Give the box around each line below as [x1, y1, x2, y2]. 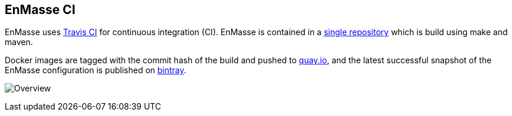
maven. [5, 37, 33, 47]
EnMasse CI [5, 2, 76, 17]
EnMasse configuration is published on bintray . [5, 65, 186, 76]
